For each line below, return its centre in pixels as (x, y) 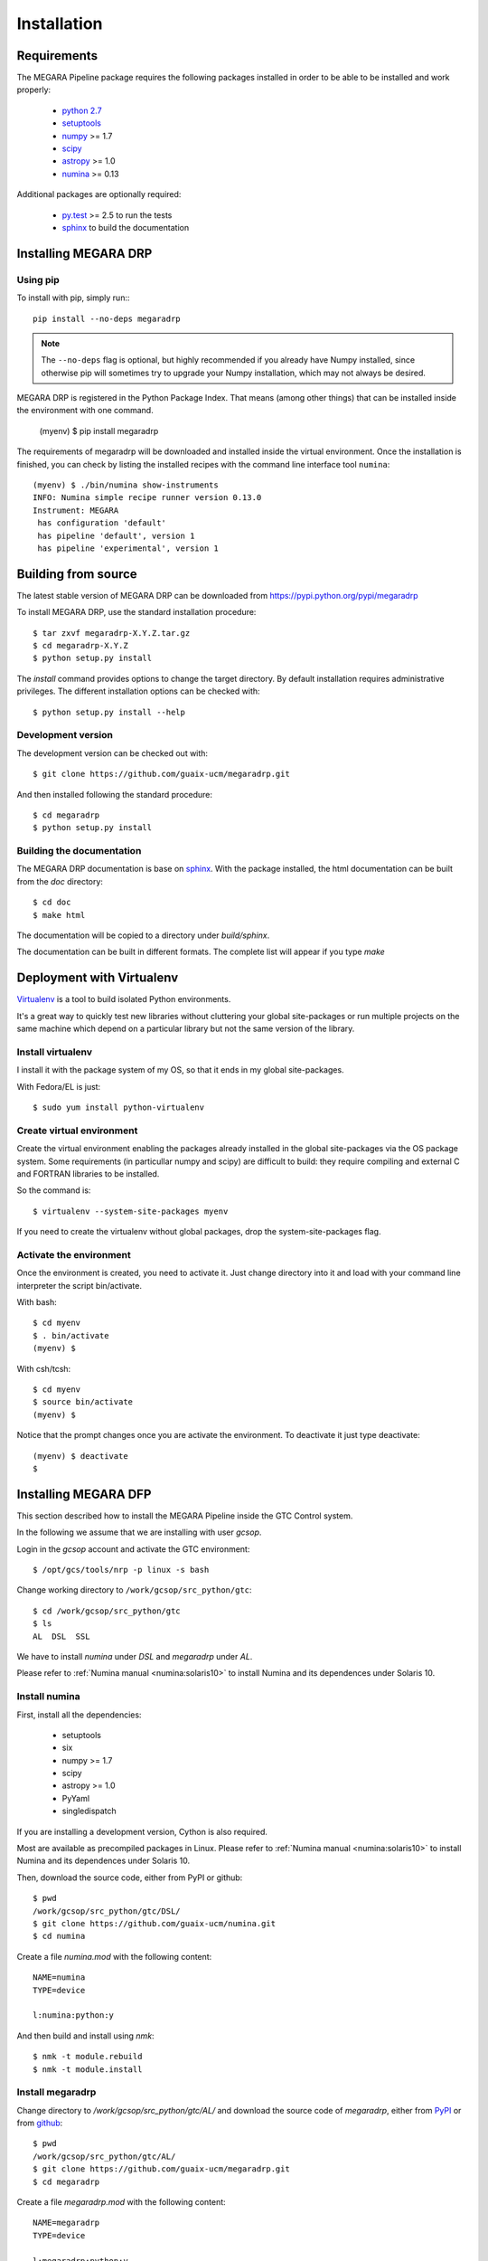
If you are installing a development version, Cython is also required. (142, 1831)
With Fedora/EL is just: (59, 1086)
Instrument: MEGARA (76, 510)
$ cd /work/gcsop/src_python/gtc (107, 1611)
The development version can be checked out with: (112, 753)
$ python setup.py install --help (109, 712)
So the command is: (54, 1190)
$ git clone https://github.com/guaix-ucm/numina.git (154, 1923)
